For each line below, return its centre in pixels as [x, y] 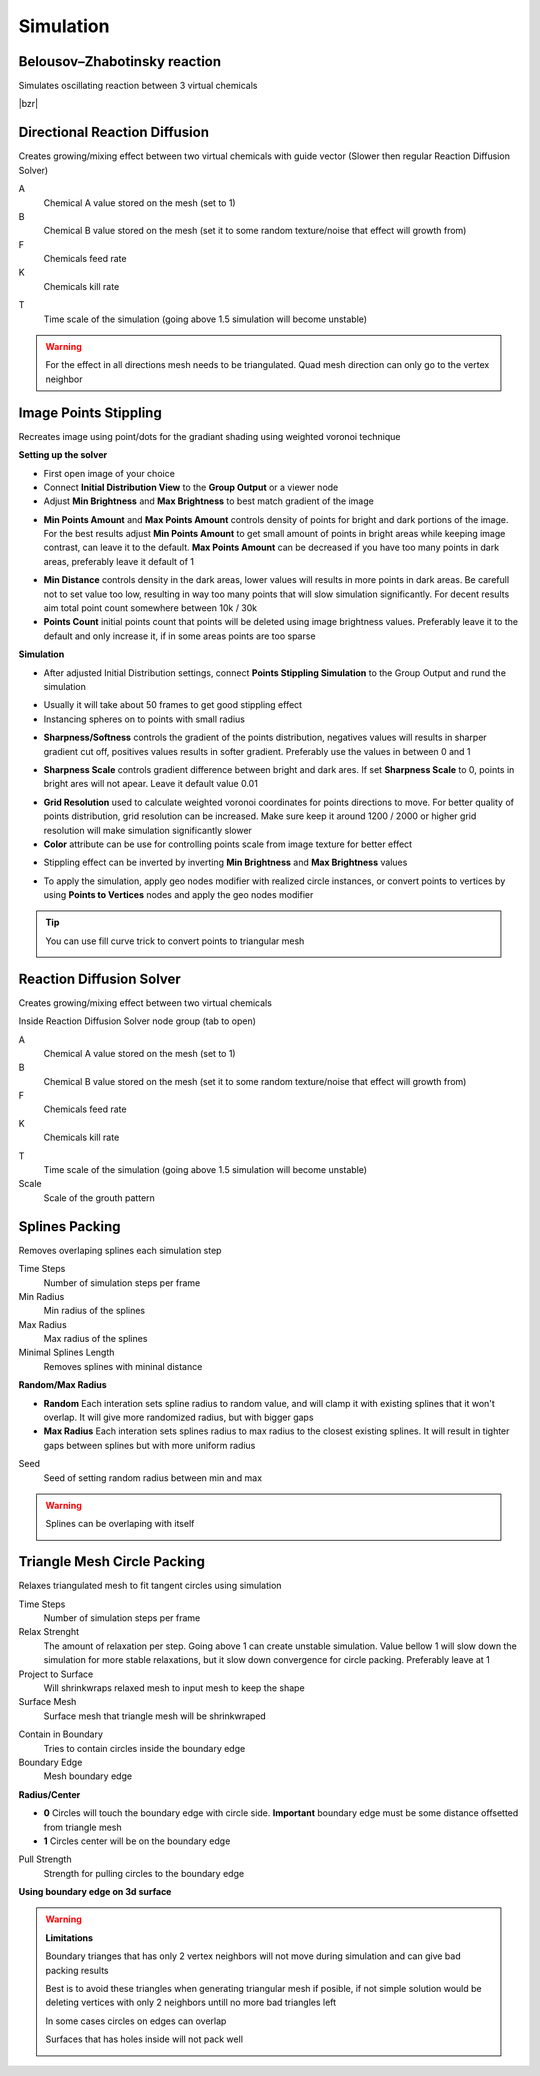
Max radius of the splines [95, 1339]
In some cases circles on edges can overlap [136, 2021]
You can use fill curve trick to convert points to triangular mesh [175, 941]
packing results [77, 1970]
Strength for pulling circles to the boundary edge [144, 1873]
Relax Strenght [49, 1632]
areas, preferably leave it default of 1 [119, 561]
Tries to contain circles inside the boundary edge [144, 1748]
